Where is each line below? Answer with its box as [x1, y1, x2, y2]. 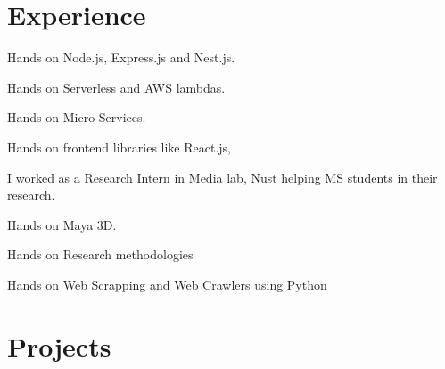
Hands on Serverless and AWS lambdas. [7, 78, 226, 96]
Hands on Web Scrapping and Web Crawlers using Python [7, 275, 327, 293]
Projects [7, 327, 111, 364]
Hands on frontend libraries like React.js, [7, 137, 232, 156]
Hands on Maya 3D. [7, 215, 117, 234]
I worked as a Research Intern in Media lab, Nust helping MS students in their [7, 168, 438, 186]
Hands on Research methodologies [7, 245, 194, 264]
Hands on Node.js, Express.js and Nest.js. [7, 48, 235, 67]
